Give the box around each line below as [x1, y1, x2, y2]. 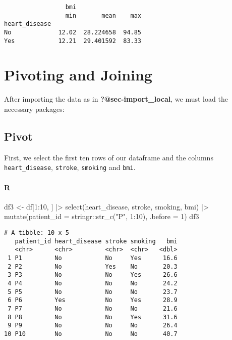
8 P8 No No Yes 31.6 [8, 313, 178, 321]
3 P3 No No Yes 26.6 [8, 271, 178, 279]
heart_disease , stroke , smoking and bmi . [4, 162, 136, 173]
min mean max [65, 12, 142, 19]
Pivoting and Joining [4, 64, 152, 85]
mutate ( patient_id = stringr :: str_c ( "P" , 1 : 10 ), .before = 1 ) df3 [4, 211, 199, 222]
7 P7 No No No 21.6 [8, 305, 178, 312]
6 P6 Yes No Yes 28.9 [8, 296, 178, 304]
